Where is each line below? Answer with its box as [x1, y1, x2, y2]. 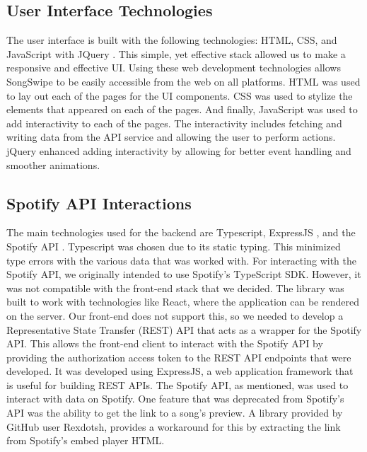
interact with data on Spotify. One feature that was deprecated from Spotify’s [6, 391, 344, 406]
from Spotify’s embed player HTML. [6, 433, 165, 448]
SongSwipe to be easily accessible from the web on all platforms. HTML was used [6, 74, 361, 88]
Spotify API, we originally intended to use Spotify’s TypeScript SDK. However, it [6, 267, 361, 282]
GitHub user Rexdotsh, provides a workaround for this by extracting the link [6, 419, 341, 434]
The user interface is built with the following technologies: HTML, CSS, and [6, 33, 337, 47]
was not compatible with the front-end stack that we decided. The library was [6, 280, 344, 295]
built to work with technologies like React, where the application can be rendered [6, 294, 359, 309]
